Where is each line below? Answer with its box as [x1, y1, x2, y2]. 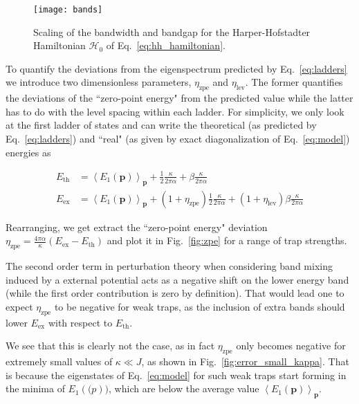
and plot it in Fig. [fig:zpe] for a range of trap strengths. [107, 233, 347, 248]
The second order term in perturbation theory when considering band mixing [6, 258, 333, 273]
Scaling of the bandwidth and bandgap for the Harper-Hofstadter [33, 24, 311, 39]
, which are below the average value [109, 381, 259, 396]
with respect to [48, 315, 113, 329]
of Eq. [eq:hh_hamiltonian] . [106, 38, 225, 53]
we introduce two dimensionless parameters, [6, 75, 192, 89]
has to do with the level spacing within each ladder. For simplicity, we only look [6, 104, 344, 118]
